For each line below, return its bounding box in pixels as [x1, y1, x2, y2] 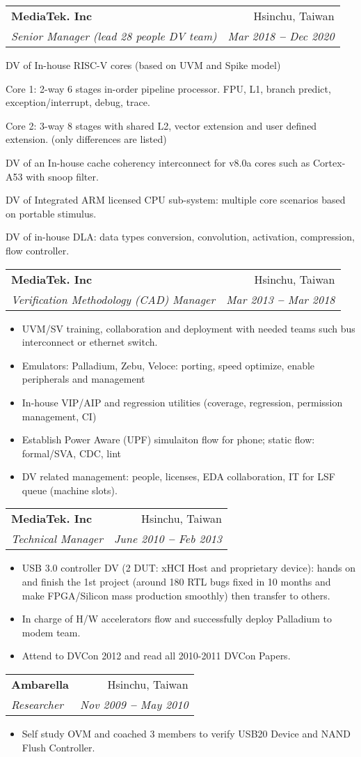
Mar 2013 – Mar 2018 [226, 291, 335, 307]
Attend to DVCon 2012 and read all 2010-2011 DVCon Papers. [22, 648, 291, 663]
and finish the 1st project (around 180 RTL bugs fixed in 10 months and [22, 574, 331, 589]
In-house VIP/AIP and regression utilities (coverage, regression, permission [22, 395, 343, 409]
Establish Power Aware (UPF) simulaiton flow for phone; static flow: [22, 432, 315, 447]
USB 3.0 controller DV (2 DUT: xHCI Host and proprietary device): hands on [22, 560, 356, 575]
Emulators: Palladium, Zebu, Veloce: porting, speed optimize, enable [22, 358, 315, 372]
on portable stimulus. [6, 206, 97, 220]
